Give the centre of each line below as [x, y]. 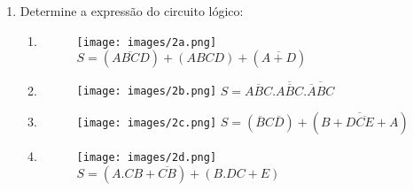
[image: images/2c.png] [147, 123]
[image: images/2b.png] [147, 92]
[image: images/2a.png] [147, 42]
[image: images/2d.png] [147, 158]
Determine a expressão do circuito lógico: [132, 11]
